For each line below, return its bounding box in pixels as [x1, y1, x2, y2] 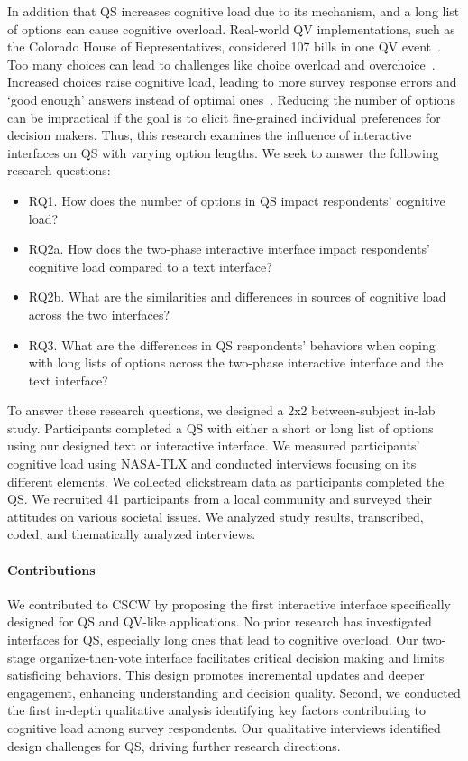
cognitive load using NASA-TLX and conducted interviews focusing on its [7, 454, 417, 473]
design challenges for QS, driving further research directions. [7, 736, 341, 755]
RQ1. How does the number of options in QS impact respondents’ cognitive [28, 190, 445, 209]
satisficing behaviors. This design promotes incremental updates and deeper [7, 665, 425, 684]
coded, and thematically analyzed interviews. [7, 524, 256, 543]
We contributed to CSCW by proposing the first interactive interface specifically [7, 594, 451, 613]
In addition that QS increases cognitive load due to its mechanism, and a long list [7, 2, 460, 20]
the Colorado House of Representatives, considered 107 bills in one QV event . [7, 37, 441, 56]
